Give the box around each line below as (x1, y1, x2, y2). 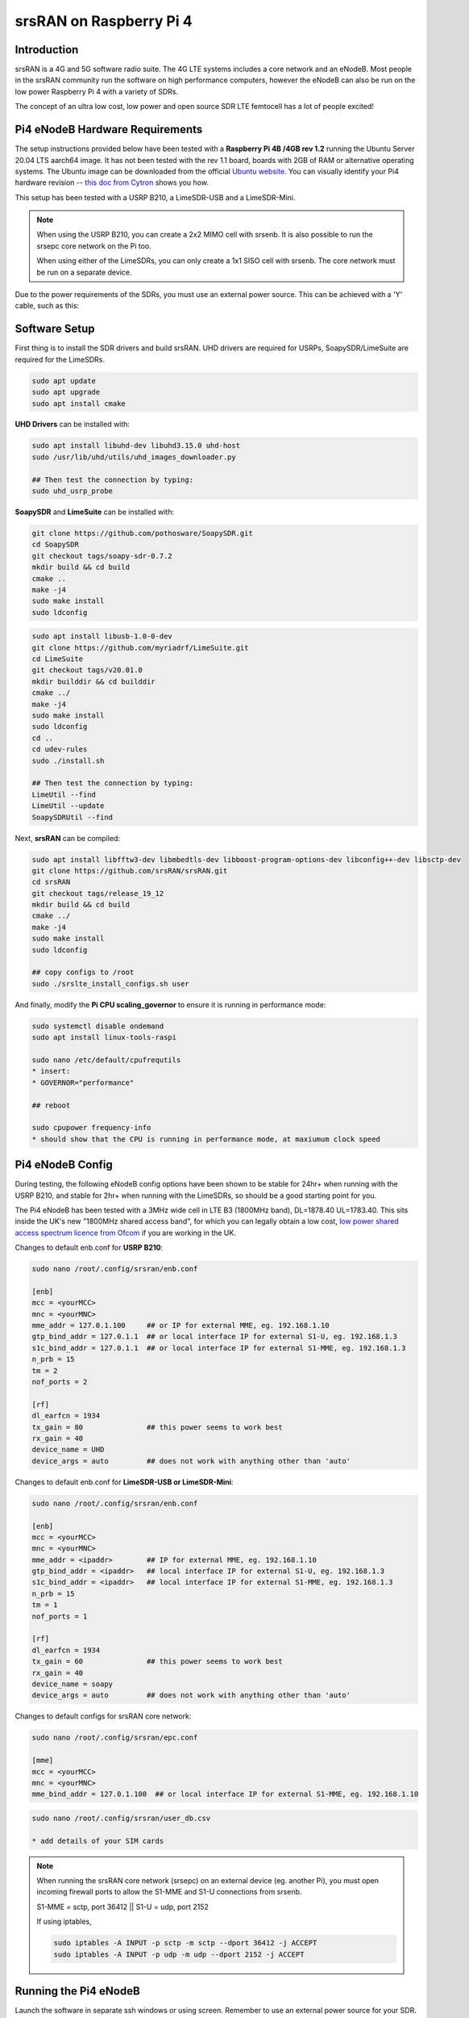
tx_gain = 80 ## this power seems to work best (31, 1422, 283, 1432)
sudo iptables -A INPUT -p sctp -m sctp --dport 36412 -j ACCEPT (53, 1938, 318, 1948)
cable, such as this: (15, 301, 80, 311)
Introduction (15, 43, 79, 57)
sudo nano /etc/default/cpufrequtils (31, 1055, 181, 1065)
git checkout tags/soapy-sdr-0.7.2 (31, 551, 172, 560)
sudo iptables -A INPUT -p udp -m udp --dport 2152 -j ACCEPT (53, 1949, 305, 1959)
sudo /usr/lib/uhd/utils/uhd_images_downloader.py (31, 452, 237, 462)
